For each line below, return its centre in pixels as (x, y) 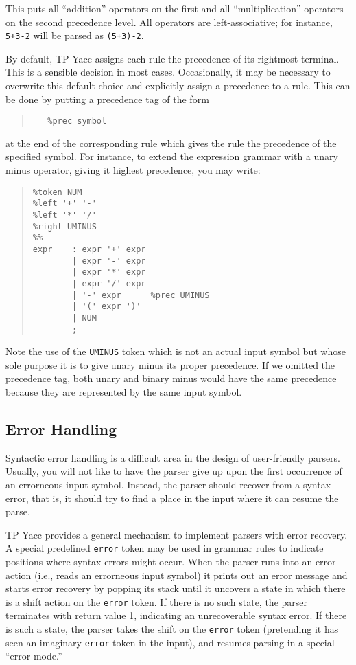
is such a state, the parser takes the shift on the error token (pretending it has (172, 629)
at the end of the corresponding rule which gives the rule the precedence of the (171, 143)
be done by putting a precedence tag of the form (107, 99)
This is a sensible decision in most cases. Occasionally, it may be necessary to (168, 72)
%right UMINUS (64, 226)
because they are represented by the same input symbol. (124, 392)
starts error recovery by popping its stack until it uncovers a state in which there (176, 588)
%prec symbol (77, 121)
